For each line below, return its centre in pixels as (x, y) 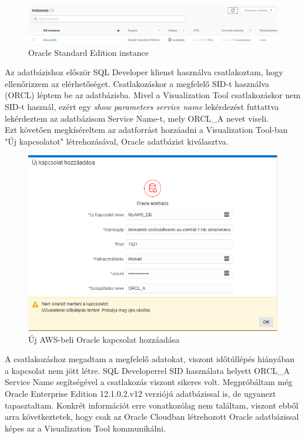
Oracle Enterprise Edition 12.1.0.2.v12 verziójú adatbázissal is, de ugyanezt (140, 393)
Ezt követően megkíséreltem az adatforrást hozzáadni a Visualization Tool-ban (146, 130)
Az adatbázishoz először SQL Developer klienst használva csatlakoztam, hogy (144, 72)
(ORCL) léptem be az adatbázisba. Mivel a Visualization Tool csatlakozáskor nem (153, 95)
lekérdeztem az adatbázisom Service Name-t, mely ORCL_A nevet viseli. (137, 118)
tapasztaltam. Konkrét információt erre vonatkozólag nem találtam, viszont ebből (152, 405)
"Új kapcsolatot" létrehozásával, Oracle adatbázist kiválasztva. (117, 141)
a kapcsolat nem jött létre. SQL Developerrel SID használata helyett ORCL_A (148, 370)
